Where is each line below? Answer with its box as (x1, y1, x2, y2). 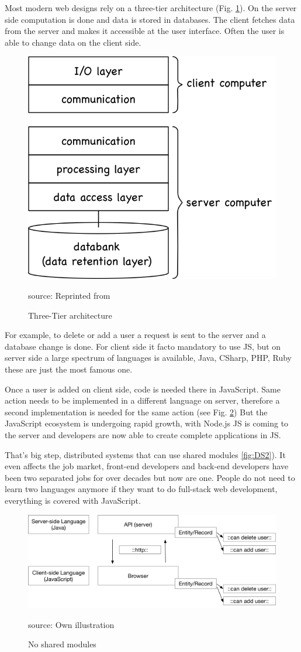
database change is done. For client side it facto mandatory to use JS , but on (5, 340, 281, 352)
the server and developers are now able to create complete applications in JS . (5, 429, 281, 441)
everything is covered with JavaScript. (5, 494, 141, 506)
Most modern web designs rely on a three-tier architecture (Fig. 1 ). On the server (5, 2, 297, 13)
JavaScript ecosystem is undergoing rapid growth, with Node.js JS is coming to (5, 417, 289, 429)
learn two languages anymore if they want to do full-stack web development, (5, 483, 278, 495)
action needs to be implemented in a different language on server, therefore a (5, 394, 280, 407)
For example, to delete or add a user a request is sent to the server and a (5, 329, 266, 341)
